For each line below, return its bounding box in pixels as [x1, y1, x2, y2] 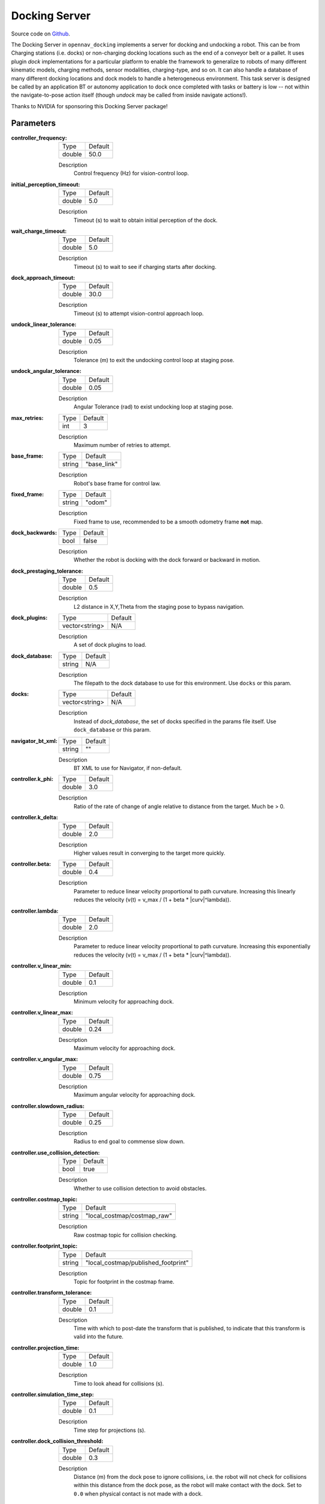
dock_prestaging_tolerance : [11, 567, 84, 575]
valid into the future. [73, 1333, 123, 1340]
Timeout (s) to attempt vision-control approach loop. [73, 310, 204, 317]
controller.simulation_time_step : [11, 1391, 94, 1398]
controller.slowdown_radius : [11, 1102, 85, 1109]
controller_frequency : [11, 134, 67, 141]
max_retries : [11, 414, 44, 421]
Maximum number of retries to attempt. [73, 442, 171, 448]
